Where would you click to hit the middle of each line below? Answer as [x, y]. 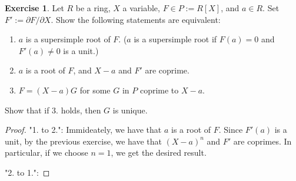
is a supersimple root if [175, 39]
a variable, [141, 8]
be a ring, [93, 8]
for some [95, 90]
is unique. [130, 110]
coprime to [159, 90]
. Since [231, 130]
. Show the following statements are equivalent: [136, 19]
